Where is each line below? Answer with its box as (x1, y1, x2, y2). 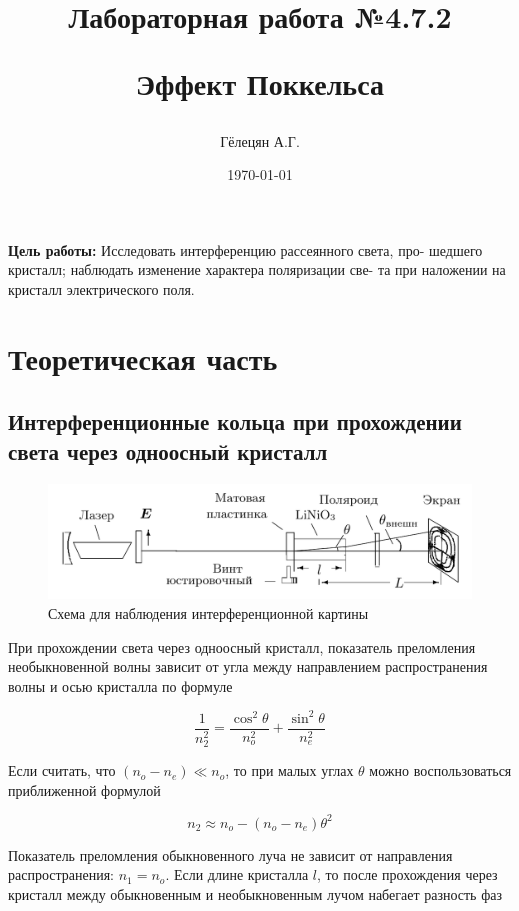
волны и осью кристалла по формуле (8, 675, 233, 696)
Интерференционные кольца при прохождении (8, 406, 462, 437)
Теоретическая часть (8, 337, 278, 378)
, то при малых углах (225, 760, 354, 781)
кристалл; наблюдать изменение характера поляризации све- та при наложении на (8, 259, 506, 280)
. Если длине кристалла (165, 864, 309, 885)
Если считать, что (8, 760, 116, 781)
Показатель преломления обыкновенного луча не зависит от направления (8, 844, 453, 865)
